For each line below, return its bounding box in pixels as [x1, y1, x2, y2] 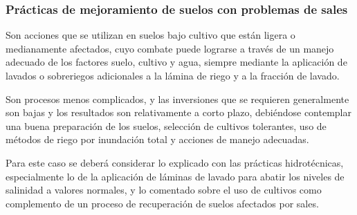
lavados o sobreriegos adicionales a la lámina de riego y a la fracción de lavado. [6, 68, 340, 82]
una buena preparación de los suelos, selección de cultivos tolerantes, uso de [6, 118, 327, 133]
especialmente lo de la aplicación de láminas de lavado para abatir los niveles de [6, 169, 345, 183]
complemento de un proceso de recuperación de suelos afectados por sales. [6, 196, 319, 210]
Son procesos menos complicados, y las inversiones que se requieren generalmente [6, 91, 349, 106]
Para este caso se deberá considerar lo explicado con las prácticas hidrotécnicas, [6, 155, 344, 169]
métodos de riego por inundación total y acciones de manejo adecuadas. [6, 132, 309, 147]
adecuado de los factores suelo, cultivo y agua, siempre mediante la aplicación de [6, 55, 347, 69]
